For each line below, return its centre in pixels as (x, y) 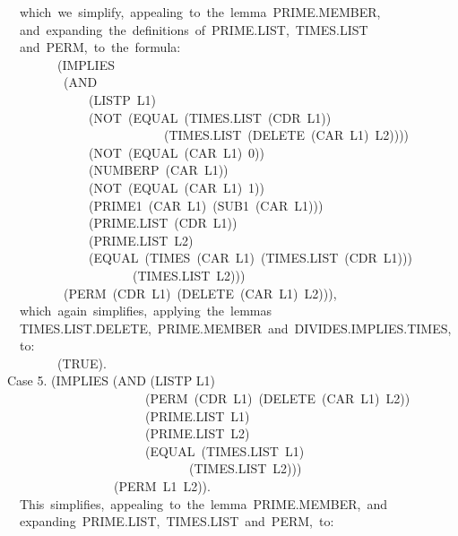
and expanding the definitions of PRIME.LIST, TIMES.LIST (194, 29)
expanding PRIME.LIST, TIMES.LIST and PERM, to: (177, 521)
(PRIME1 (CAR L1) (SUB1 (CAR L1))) (206, 205)
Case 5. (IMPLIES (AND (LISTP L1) (112, 380)
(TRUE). (82, 363)
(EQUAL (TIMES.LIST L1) (225, 450)
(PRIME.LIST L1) (197, 415)
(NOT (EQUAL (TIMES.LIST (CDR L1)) (210, 117)
